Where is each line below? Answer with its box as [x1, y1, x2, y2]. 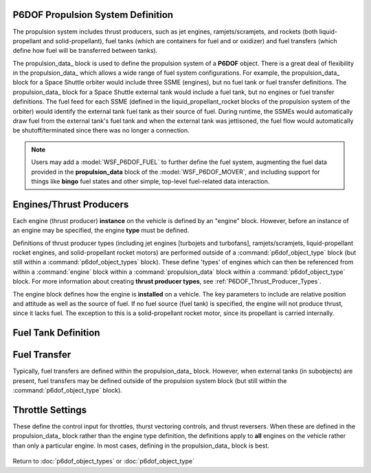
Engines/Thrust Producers [12, 198, 129, 210]
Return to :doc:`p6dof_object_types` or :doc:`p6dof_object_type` [12, 457, 195, 465]
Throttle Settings [12, 404, 87, 415]
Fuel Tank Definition [12, 327, 100, 339]
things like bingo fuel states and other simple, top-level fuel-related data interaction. [31, 177, 270, 185]
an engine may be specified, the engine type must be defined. [12, 227, 190, 235]
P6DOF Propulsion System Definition [12, 9, 174, 21]
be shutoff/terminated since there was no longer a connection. [12, 126, 190, 135]
